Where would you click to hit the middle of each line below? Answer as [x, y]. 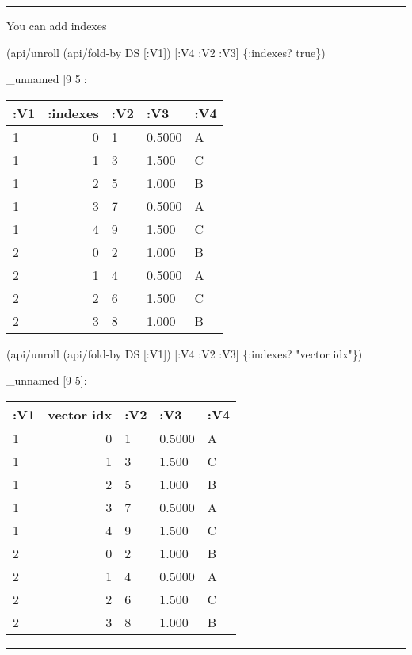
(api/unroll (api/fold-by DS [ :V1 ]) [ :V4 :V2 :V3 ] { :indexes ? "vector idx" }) [185, 353]
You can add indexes [57, 25]
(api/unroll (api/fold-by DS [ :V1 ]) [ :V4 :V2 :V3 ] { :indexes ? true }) [166, 52]
